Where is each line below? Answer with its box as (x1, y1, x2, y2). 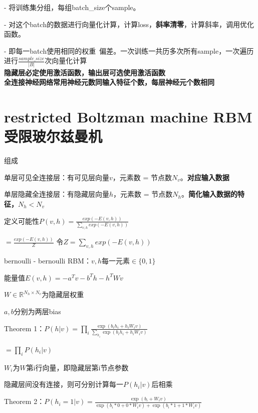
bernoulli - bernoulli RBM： (4, 255, 91, 266)
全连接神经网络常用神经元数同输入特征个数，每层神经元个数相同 (4, 77, 214, 87)
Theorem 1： (4, 323, 45, 333)
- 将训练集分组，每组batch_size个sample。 (4, 2, 140, 12)
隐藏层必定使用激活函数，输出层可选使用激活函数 (4, 67, 165, 77)
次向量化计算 (45, 55, 87, 66)
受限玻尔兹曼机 (4, 126, 103, 147)
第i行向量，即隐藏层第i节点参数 (26, 362, 129, 372)
